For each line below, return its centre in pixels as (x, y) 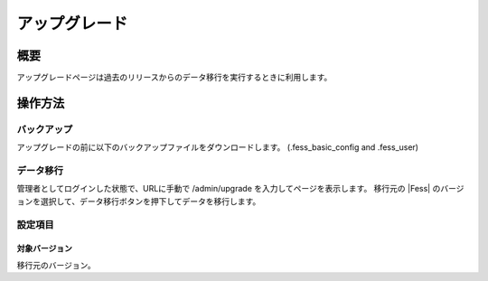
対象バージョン (44, 248)
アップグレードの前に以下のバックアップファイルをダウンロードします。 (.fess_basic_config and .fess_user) (218, 147)
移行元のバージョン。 (56, 265)
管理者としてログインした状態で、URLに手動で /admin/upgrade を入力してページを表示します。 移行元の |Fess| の (229, 189)
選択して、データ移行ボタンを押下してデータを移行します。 (150, 201)
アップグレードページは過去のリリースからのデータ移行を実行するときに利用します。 (174, 78)
